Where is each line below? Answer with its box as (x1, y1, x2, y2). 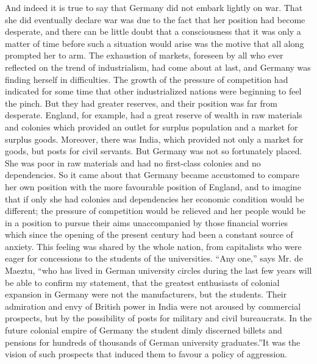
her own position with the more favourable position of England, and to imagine (5, 180, 301, 193)
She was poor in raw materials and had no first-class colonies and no (5, 156, 261, 169)
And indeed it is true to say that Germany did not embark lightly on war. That (5, 1, 303, 13)
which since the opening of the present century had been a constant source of (5, 228, 293, 241)
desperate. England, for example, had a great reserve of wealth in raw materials (5, 109, 302, 121)
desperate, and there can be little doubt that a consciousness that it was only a (5, 25, 301, 38)
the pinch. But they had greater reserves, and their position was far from (5, 96, 277, 109)
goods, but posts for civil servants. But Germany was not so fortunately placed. (5, 145, 302, 157)
